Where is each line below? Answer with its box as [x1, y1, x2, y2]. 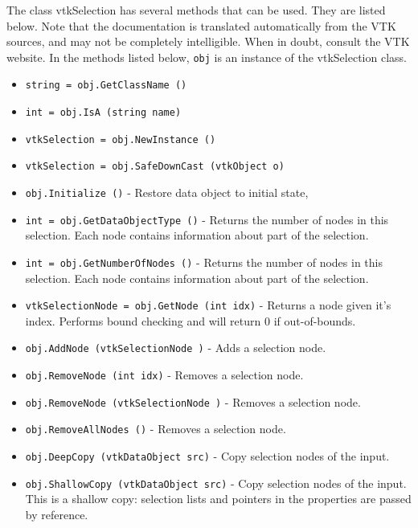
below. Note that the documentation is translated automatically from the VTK [6, 17, 396, 34]
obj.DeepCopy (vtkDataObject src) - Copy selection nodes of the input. [25, 448, 390, 465]
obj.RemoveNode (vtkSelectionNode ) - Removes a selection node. [25, 393, 361, 410]
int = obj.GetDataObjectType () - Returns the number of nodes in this [25, 211, 389, 227]
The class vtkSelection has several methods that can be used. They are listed [6, 2, 386, 18]
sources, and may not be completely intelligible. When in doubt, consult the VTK [6, 33, 410, 50]
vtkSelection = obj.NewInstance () [25, 133, 216, 145]
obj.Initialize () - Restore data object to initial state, [25, 184, 309, 201]
